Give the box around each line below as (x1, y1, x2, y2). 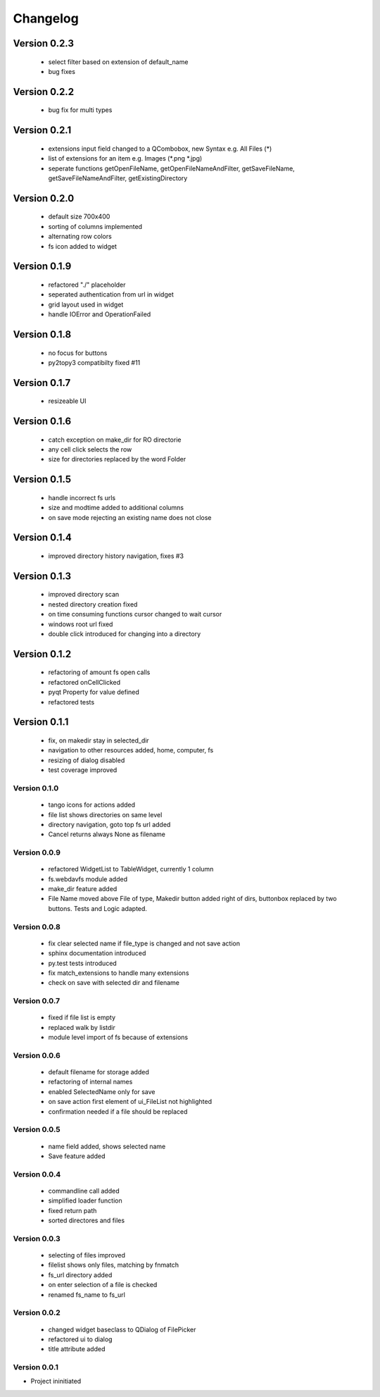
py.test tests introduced (48, 959, 118, 967)
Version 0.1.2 (13, 648, 72, 660)
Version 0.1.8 (13, 328, 72, 340)
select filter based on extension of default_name (48, 57, 189, 66)
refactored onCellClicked (48, 678, 121, 686)
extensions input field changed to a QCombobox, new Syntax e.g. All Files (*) (48, 144, 272, 153)
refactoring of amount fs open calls (48, 668, 151, 676)
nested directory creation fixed (48, 600, 138, 609)
